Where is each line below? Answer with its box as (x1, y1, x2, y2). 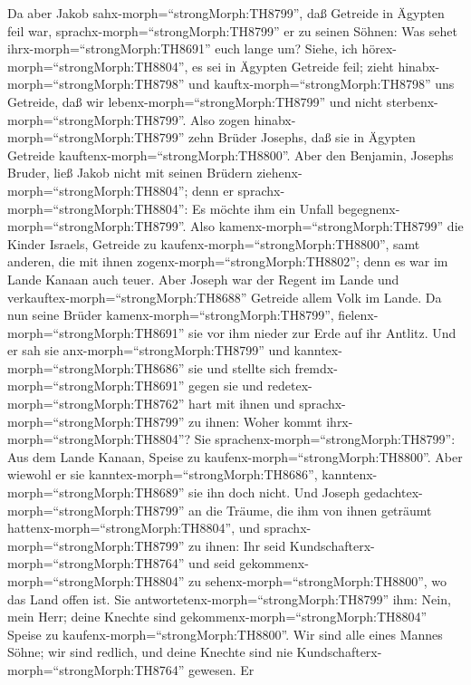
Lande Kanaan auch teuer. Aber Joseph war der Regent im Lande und (7, 269, 399, 288)
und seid (188, 554, 235, 573)
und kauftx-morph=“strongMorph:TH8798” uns (188, 74, 455, 93)
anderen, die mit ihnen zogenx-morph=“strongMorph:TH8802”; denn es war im (7, 252, 448, 271)
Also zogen (190, 110, 250, 129)
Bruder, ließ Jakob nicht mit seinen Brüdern (7, 163, 253, 182)
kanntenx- (322, 465, 378, 484)
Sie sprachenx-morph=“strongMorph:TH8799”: (194, 429, 456, 449)
